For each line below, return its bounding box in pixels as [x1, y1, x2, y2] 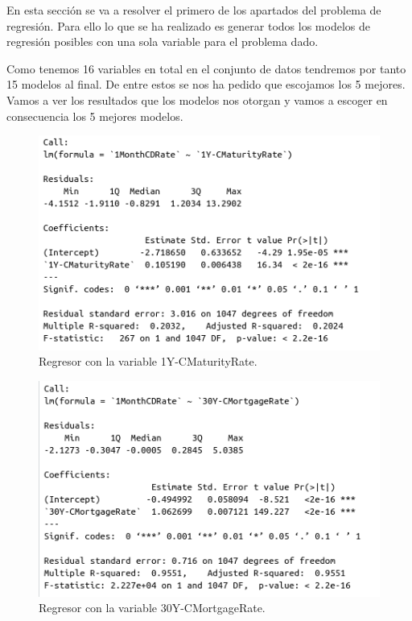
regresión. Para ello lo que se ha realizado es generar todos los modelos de [6, 17, 370, 34]
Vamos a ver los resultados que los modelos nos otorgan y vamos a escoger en [6, 91, 388, 108]
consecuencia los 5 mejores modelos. [6, 107, 183, 124]
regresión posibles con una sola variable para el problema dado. [6, 33, 319, 50]
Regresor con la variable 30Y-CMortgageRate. [39, 599, 266, 616]
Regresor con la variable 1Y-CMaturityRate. [39, 353, 257, 370]
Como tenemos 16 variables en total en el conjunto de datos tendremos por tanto [6, 60, 406, 77]
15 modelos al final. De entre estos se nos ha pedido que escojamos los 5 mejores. [6, 76, 406, 93]
